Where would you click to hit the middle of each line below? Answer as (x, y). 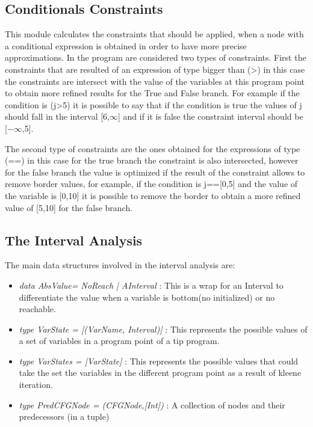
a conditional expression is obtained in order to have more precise (126, 45)
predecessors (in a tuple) (64, 416)
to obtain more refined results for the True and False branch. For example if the (152, 93)
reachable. (37, 309)
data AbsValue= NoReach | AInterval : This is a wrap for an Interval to (151, 285)
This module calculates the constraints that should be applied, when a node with (154, 34)
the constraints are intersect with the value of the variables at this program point (155, 81)
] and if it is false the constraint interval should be (210, 116)
